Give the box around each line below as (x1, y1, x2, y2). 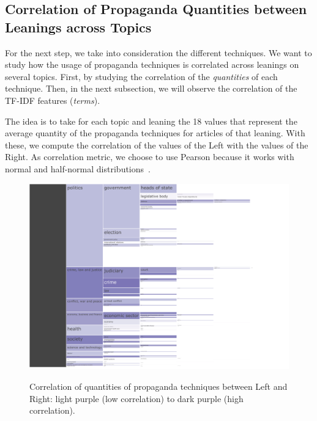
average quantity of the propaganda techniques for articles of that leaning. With (5, 126, 305, 139)
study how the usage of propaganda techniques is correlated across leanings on (5, 58, 299, 71)
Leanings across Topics (5, 17, 152, 36)
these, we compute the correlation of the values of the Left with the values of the (5, 138, 308, 151)
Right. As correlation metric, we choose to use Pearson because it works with (5, 150, 294, 163)
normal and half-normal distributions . (5, 162, 151, 175)
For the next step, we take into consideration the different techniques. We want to (5, 46, 312, 59)
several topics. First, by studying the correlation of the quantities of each (5, 70, 278, 82)
